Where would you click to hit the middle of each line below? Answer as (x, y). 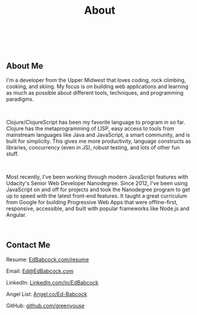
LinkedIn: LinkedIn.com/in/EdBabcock (53, 282)
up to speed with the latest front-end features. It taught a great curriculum (97, 196)
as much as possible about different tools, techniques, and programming (95, 93)
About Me (25, 66)
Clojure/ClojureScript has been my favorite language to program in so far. (96, 122)
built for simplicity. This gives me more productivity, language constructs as (99, 141)
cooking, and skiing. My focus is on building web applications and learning (97, 86)
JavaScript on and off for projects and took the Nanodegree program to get (98, 189)
